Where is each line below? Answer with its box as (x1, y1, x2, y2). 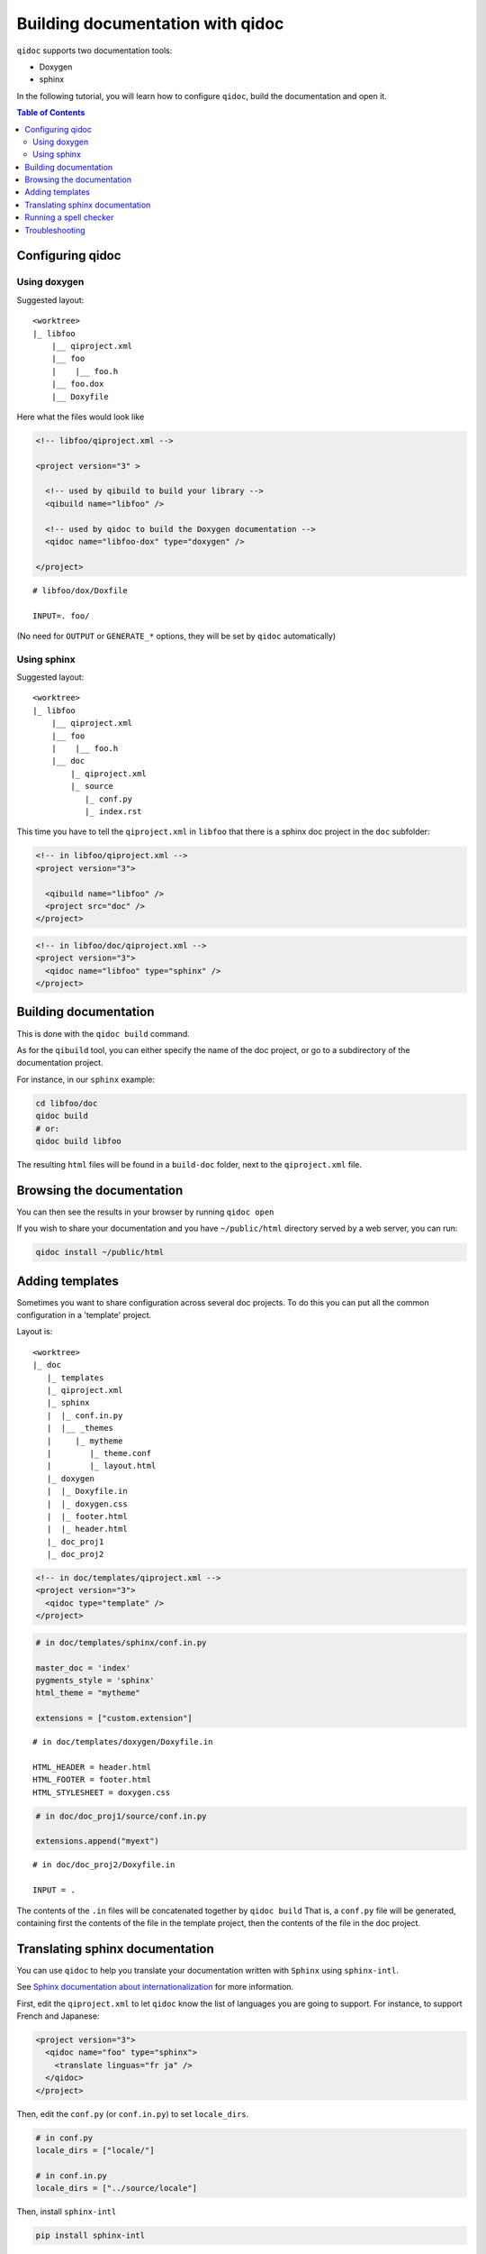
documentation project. (16, 1058, 103, 1068)
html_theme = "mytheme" (35, 1688, 141, 1699)
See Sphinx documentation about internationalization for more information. (16, 1982, 294, 1993)
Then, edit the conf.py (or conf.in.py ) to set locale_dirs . (16, 2108, 249, 2119)
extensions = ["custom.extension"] (35, 1713, 193, 1724)
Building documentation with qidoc (16, 14, 284, 33)
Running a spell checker (24, 212, 114, 223)
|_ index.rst (84, 807, 142, 816)
